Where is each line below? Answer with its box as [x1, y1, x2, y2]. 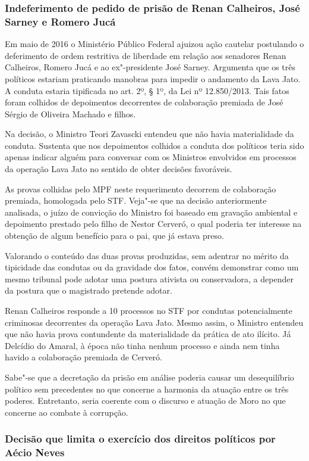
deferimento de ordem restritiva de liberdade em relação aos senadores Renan [5, 49, 286, 61]
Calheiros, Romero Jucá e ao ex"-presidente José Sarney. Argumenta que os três [5, 61, 295, 73]
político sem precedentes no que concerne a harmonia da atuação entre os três [5, 382, 289, 395]
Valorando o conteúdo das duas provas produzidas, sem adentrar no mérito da [5, 249, 289, 261]
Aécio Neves [5, 445, 65, 460]
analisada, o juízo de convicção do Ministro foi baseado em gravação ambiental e [5, 205, 298, 218]
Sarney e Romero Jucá [5, 14, 116, 29]
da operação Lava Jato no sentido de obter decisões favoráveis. [5, 163, 232, 175]
